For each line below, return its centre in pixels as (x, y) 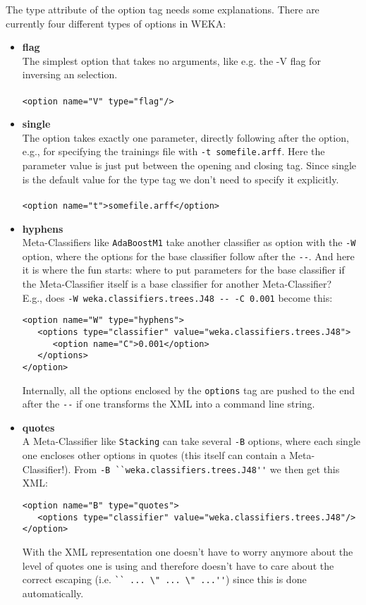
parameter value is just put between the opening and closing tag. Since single (189, 165)
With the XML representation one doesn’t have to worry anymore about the (188, 551)
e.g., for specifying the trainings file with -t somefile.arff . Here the (173, 151)
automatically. (53, 593)
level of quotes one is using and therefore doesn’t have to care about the (178, 565)
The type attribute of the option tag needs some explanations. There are (163, 9)
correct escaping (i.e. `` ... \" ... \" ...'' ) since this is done (164, 579)
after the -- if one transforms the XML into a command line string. (169, 404)
